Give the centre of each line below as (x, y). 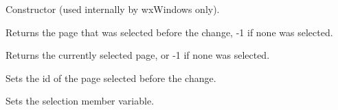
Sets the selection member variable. (80, 101)
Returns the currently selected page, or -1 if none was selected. (138, 55)
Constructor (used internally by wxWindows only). (113, 9)
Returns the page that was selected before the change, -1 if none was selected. (169, 32)
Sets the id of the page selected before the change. (111, 78)
